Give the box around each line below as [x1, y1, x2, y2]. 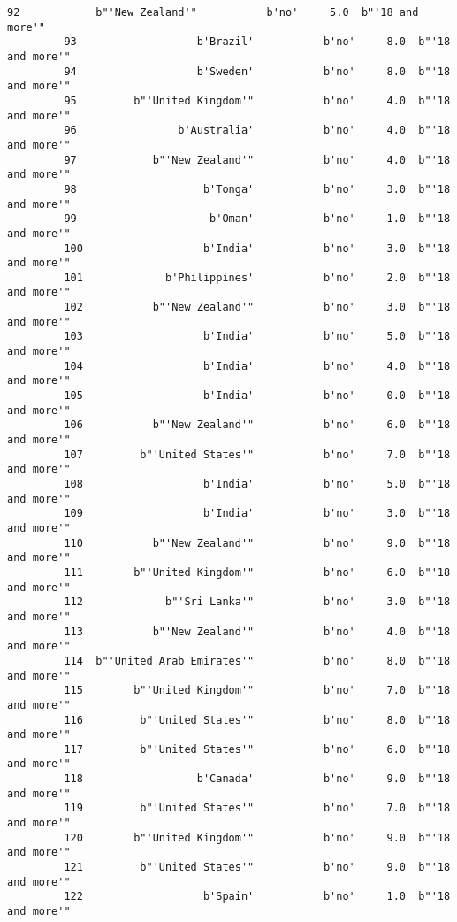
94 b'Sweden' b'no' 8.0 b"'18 [64, 65, 451, 78]
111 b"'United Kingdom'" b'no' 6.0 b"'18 [64, 565, 451, 579]
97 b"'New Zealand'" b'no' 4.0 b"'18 [64, 153, 451, 166]
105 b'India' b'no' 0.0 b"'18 [64, 389, 451, 403]
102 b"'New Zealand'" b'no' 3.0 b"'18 [64, 301, 451, 314]
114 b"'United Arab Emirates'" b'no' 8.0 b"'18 [64, 654, 451, 667]
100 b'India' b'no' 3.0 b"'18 [64, 242, 451, 255]
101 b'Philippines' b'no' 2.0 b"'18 [64, 271, 451, 284]
